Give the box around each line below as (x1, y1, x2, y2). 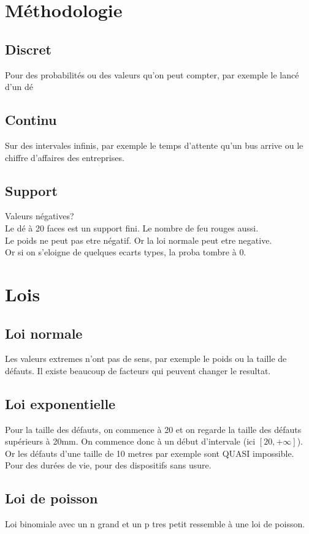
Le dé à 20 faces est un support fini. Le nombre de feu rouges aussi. (5, 221, 259, 234)
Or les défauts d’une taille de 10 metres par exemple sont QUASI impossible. (5, 446, 294, 459)
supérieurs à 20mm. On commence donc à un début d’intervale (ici (5, 435, 256, 448)
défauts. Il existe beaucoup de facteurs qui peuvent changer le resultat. (5, 364, 271, 377)
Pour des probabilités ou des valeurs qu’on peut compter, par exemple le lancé (5, 68, 299, 81)
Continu (5, 110, 57, 129)
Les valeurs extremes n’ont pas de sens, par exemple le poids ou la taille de (5, 352, 287, 365)
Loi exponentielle (5, 394, 116, 413)
